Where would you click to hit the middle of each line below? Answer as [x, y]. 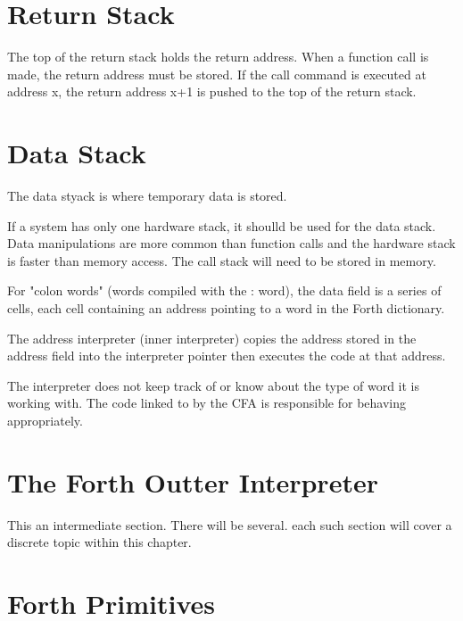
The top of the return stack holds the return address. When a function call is [218, 57]
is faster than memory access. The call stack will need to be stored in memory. [222, 260]
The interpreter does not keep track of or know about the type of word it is [213, 385]
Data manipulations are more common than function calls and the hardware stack [231, 243]
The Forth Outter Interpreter [193, 481]
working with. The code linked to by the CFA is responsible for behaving [207, 403]
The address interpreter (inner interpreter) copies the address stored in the [212, 338]
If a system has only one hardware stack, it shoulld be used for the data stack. [222, 225]
